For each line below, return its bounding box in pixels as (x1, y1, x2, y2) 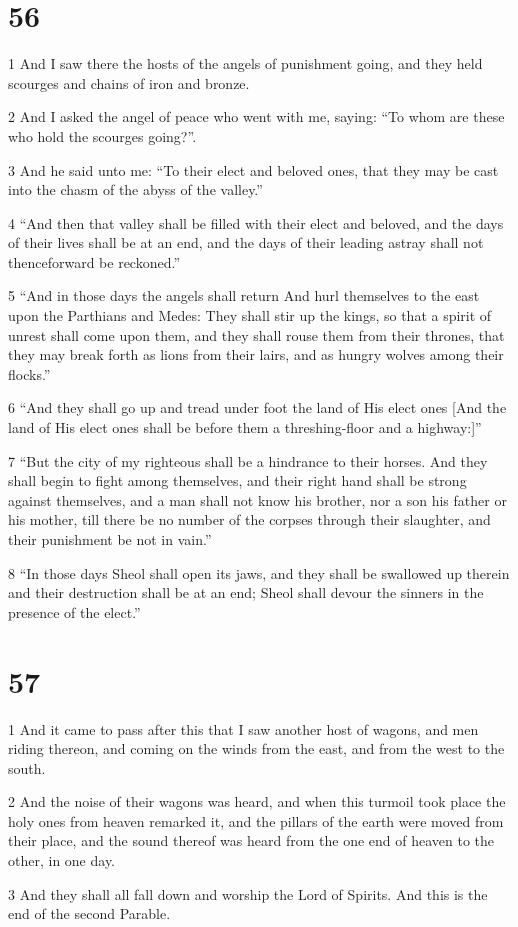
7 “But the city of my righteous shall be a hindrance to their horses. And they (8, 450, 488, 471)
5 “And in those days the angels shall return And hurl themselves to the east (8, 285, 480, 306)
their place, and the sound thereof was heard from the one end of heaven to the (8, 830, 495, 851)
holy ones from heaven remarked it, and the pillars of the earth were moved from (8, 810, 504, 831)
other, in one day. (8, 850, 116, 871)
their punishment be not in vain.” (8, 529, 212, 549)
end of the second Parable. (8, 903, 171, 924)
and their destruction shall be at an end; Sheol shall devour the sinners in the (8, 582, 484, 603)
